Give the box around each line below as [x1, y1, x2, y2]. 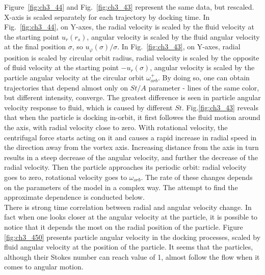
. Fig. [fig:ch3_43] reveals [181, 102, 258, 112]
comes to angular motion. [4, 261, 84, 272]
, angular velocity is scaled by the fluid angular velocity [87, 31, 260, 42]
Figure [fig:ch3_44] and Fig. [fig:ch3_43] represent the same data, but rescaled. [4, 2, 254, 12]
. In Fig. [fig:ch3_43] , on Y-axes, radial [117, 41, 241, 52]
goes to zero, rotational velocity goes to [4, 171, 127, 182]
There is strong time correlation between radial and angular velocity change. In [4, 201, 252, 212]
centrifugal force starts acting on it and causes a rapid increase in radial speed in [4, 132, 257, 142]
